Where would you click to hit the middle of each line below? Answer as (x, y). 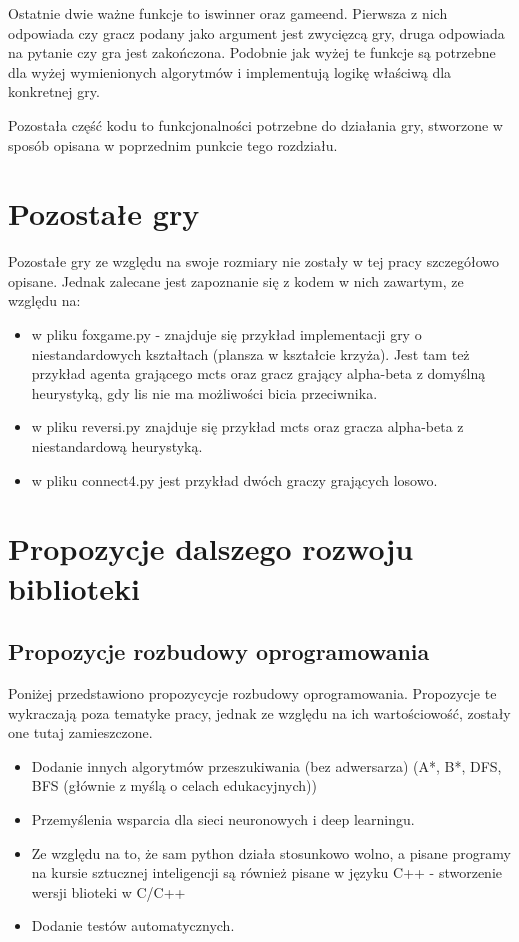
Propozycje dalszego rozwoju (211, 548)
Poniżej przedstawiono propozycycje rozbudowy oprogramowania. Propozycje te (252, 692)
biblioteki (74, 587)
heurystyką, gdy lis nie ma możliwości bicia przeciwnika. (204, 392)
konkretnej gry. (54, 91)
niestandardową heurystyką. (117, 446)
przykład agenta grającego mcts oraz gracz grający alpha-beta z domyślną (258, 373)
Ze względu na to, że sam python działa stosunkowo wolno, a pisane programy (271, 852)
